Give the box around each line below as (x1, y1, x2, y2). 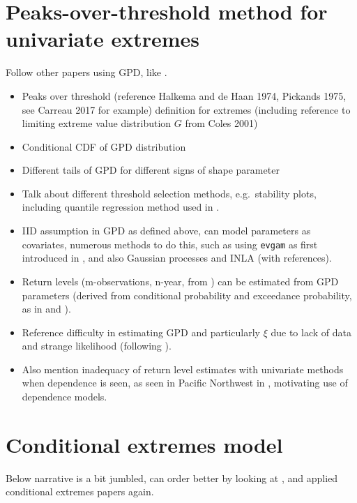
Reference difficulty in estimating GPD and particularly (22, 324, 260, 339)
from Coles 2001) (185, 116, 258, 130)
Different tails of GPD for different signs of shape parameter (22, 163, 280, 177)
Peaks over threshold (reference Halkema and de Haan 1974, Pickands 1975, (22, 88, 347, 103)
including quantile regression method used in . (22, 200, 220, 214)
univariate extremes (6, 24, 200, 53)
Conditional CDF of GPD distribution (22, 139, 186, 153)
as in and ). (22, 301, 71, 316)
